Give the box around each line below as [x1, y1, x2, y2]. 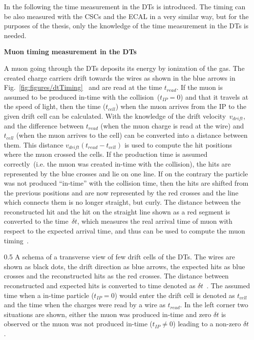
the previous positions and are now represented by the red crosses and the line [4, 187, 238, 197]
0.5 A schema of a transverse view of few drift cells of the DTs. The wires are [4, 252, 235, 262]
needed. [4, 30, 26, 40]
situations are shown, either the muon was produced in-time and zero [4, 309, 212, 319]
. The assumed [206, 280, 250, 291]
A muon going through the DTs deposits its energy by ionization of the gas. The [4, 63, 245, 73]
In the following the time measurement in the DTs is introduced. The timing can [4, 1, 246, 11]
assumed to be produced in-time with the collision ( [4, 91, 160, 102]
